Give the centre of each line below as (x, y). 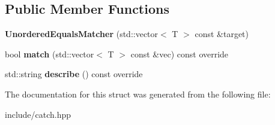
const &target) (222, 34)
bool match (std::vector (50, 54)
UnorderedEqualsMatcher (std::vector (82, 34)
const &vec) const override (180, 54)
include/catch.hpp (38, 114)
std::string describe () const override (74, 74)
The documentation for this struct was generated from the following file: (138, 94)
